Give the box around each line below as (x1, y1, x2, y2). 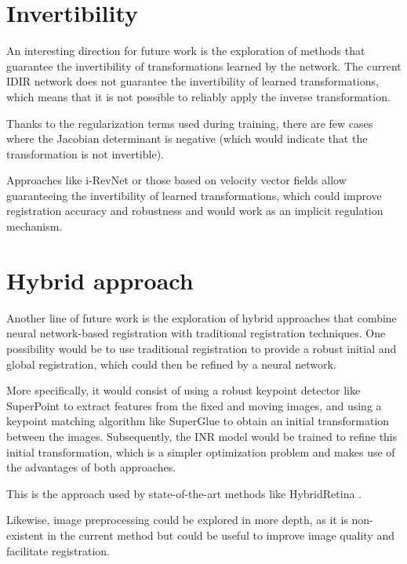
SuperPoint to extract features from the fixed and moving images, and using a (6, 397, 382, 413)
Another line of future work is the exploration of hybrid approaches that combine (6, 309, 397, 326)
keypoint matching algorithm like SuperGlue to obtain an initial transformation (6, 413, 390, 429)
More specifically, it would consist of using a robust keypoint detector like (6, 382, 361, 398)
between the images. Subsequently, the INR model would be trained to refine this (6, 428, 398, 444)
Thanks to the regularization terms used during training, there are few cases (6, 115, 373, 131)
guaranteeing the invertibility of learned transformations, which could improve (6, 187, 382, 203)
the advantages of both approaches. (6, 459, 176, 475)
